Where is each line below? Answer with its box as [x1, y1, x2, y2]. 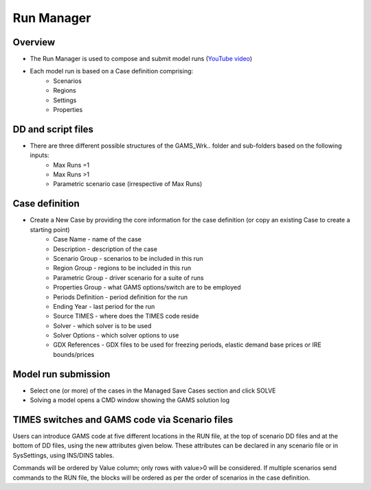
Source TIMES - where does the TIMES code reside [53, 312, 199, 320]
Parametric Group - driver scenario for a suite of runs [53, 273, 204, 281]
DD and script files [12, 124, 94, 135]
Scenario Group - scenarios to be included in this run [53, 254, 203, 262]
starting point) [30, 225, 70, 233]
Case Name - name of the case [53, 235, 142, 244]
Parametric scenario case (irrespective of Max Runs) [53, 180, 203, 188]
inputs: [30, 151, 49, 159]
